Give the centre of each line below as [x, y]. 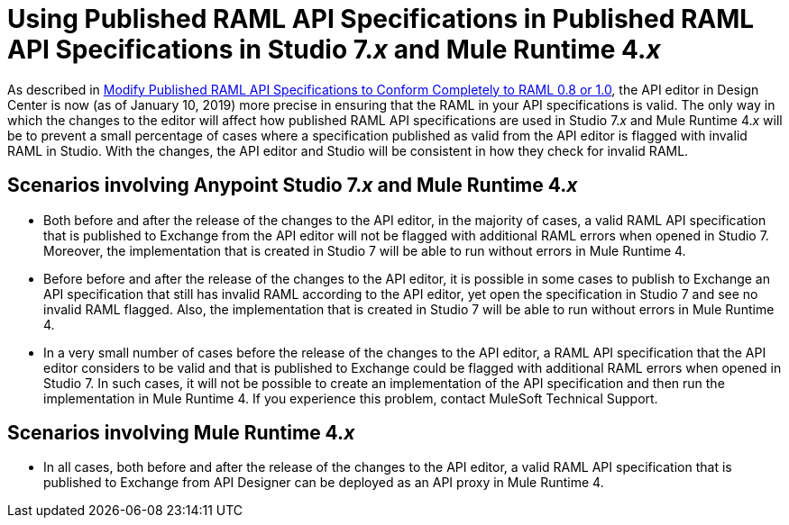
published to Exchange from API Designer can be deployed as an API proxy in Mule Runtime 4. [324, 483]
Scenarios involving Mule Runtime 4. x [181, 433]
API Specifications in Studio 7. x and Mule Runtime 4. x [334, 50]
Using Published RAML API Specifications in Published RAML [381, 19]
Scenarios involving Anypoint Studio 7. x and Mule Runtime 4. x [293, 186]
